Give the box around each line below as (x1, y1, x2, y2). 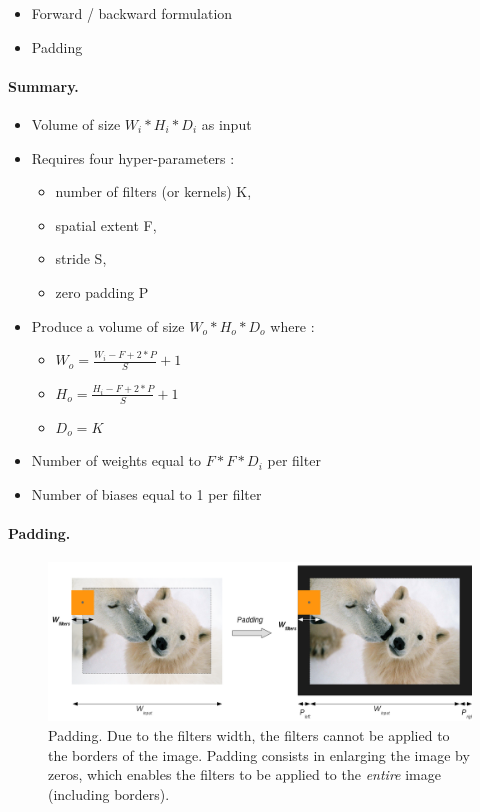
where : (270, 315, 315, 336)
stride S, (55, 248, 107, 269)
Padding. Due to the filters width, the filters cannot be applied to (48, 724, 450, 745)
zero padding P (55, 281, 149, 302)
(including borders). (48, 783, 170, 804)
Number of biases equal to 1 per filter (31, 483, 262, 504)
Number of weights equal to (31, 450, 202, 471)
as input (201, 113, 252, 134)
